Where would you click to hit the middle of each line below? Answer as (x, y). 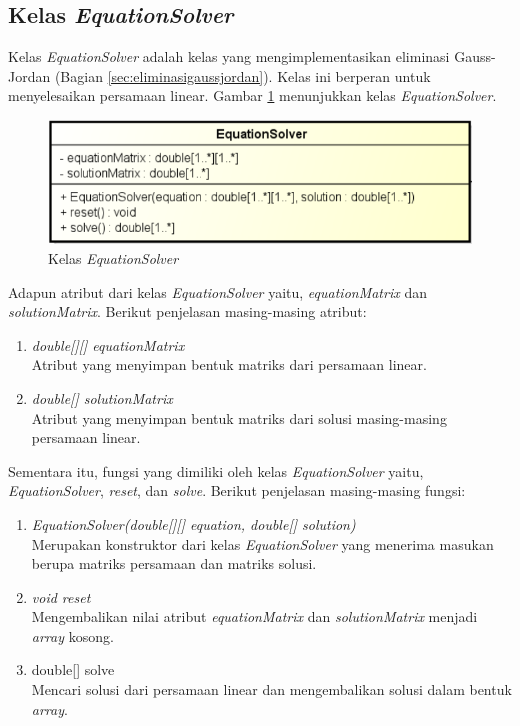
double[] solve (73, 669)
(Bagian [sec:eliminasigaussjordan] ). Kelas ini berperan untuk (242, 75)
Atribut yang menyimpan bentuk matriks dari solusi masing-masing (239, 417)
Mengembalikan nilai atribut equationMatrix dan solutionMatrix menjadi (254, 616)
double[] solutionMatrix (102, 397)
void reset (61, 596)
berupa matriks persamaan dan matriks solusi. (174, 563)
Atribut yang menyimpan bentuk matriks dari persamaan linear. (229, 364)
